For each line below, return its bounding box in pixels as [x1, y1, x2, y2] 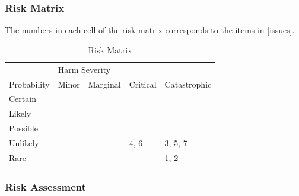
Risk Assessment [5, 179, 87, 194]
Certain [9, 92, 36, 105]
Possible [9, 122, 38, 134]
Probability [9, 78, 50, 90]
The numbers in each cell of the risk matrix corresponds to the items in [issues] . [5, 24, 295, 36]
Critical [129, 78, 157, 90]
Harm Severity [58, 63, 111, 75]
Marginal [88, 78, 121, 90]
